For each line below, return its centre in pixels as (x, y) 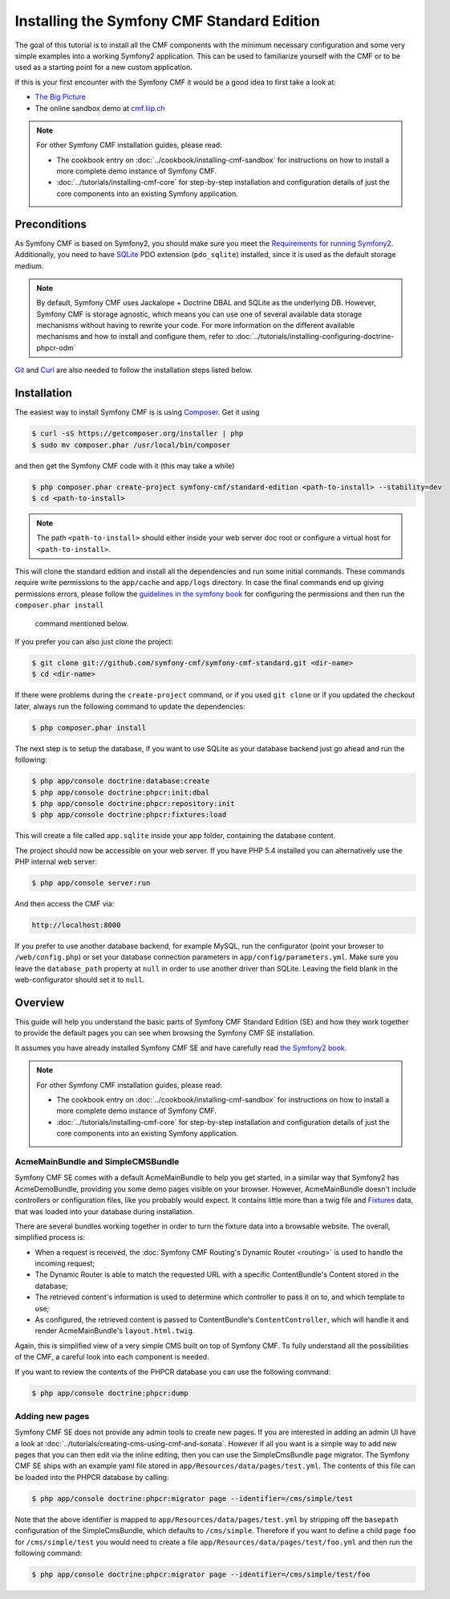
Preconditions (51, 224)
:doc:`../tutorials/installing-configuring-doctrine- (314, 337)
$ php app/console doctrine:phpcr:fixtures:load (129, 815)
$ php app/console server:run (91, 883)
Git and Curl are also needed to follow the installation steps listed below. (134, 370)
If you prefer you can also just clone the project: (94, 642)
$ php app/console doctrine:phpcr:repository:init (134, 803)
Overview (40, 1002)
